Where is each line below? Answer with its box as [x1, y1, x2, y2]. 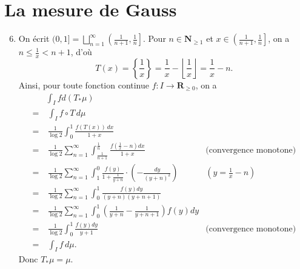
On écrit [18, 32, 50, 45]
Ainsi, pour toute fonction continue [18, 78, 150, 91]
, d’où [70, 45, 92, 58]
